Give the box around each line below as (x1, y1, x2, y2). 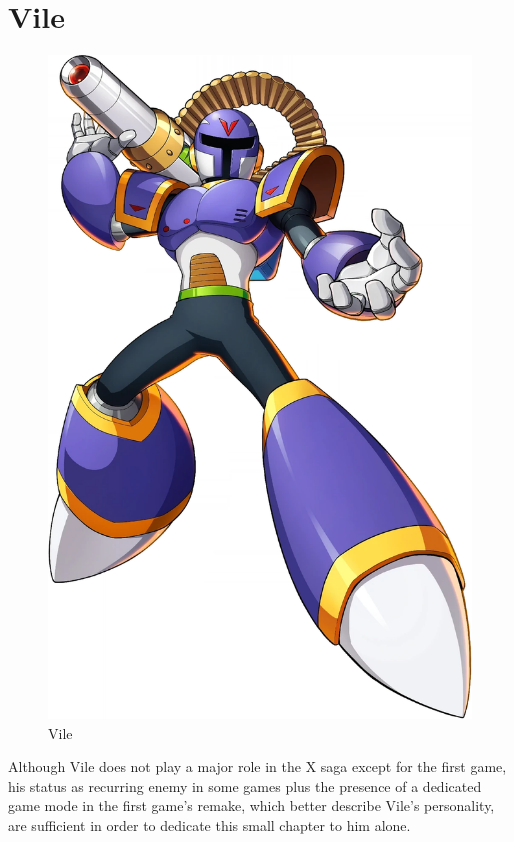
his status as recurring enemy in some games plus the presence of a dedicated (8, 775, 482, 796)
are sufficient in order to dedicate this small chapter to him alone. (8, 814, 411, 835)
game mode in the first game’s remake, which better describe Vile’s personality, (8, 795, 495, 816)
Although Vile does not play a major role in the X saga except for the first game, (8, 756, 507, 777)
